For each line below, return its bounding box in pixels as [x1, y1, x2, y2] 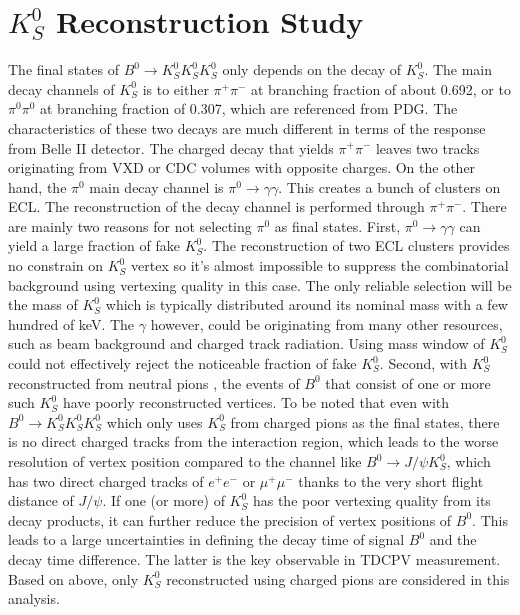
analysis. [8, 588, 60, 609]
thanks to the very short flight [298, 470, 484, 491]
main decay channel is [89, 176, 224, 197]
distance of [8, 490, 74, 511]
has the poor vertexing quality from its [252, 490, 491, 511]
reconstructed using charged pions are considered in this [166, 568, 510, 589]
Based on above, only [8, 568, 139, 589]
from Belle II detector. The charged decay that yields [8, 137, 334, 158]
